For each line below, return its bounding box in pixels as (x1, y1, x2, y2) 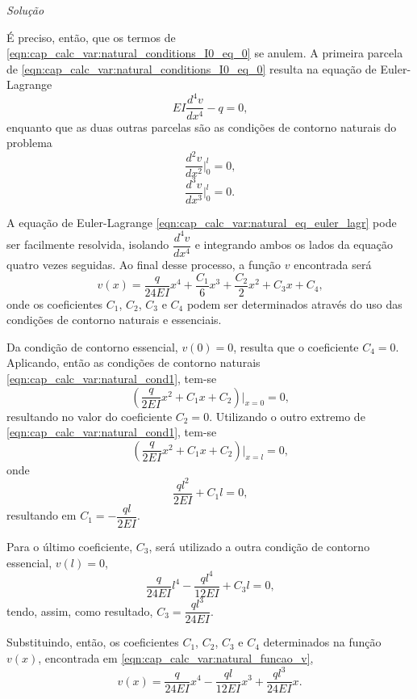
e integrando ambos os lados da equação (194, 236, 393, 253)
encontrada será (294, 256, 372, 272)
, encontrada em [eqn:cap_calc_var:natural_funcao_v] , (38, 649, 314, 666)
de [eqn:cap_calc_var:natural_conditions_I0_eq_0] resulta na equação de (6, 60, 377, 77)
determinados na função (263, 634, 382, 651)
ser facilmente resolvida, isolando (6, 236, 169, 253)
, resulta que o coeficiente (233, 338, 359, 355)
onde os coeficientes (6, 295, 103, 312)
